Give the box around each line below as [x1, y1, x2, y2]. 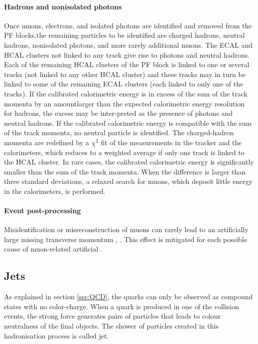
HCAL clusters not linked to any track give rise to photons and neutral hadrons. [4, 49, 250, 60]
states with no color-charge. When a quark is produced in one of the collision [4, 301, 239, 311]
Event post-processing [4, 205, 81, 216]
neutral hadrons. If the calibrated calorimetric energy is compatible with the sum [4, 117, 252, 128]
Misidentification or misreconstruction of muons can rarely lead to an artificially [4, 224, 249, 235]
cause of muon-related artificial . [4, 244, 103, 254]
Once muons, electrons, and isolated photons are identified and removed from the [4, 20, 252, 30]
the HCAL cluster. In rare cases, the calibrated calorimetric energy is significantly [4, 157, 254, 167]
